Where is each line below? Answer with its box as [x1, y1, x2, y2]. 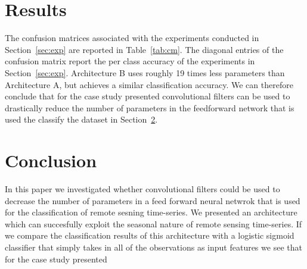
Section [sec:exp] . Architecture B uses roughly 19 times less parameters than [5, 66, 285, 79]
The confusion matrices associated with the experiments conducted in [5, 32, 259, 44]
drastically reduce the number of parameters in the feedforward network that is [5, 101, 294, 114]
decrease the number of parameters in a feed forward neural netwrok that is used [5, 194, 300, 207]
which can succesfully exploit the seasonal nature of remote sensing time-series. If [5, 217, 302, 230]
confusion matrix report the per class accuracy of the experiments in [5, 55, 255, 67]
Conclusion [5, 148, 97, 173]
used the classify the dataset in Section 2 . [5, 113, 158, 126]
